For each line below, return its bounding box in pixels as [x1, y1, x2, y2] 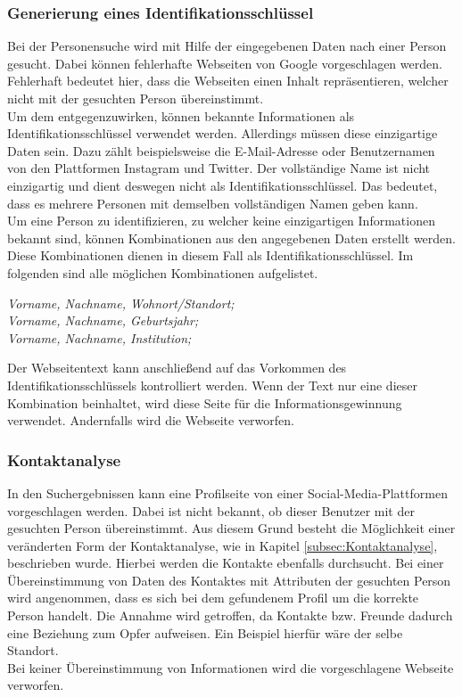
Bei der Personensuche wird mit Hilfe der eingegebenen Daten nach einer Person [7, 37, 447, 55]
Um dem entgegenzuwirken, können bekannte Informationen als [7, 106, 355, 125]
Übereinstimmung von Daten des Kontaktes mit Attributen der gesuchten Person [7, 570, 451, 589]
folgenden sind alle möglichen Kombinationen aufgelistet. [7, 263, 318, 282]
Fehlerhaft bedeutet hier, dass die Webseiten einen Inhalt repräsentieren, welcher [7, 71, 449, 90]
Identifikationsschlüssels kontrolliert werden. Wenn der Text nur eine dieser [7, 375, 417, 394]
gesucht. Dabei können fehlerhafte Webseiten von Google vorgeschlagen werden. [7, 53, 442, 72]
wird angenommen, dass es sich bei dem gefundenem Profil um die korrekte [7, 588, 419, 607]
